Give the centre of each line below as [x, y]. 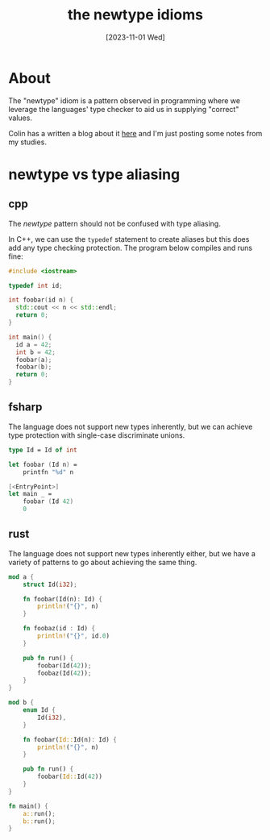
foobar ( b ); [34, 367]
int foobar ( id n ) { [41, 300]
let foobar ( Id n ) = [43, 464]
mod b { [21, 703]
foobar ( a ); [34, 360]
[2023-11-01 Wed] [135, 37]
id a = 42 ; [34, 344]
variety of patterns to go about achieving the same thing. [103, 562]
